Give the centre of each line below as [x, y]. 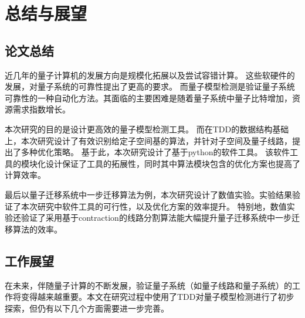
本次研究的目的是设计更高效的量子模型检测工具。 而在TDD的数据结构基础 [147, 129]
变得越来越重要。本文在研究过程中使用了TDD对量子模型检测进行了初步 [157, 297]
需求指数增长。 [41, 109]
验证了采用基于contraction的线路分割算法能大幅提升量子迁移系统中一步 [156, 218]
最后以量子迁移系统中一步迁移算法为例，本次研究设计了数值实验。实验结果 [148, 194]
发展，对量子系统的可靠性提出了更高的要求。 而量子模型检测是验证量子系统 [150, 86]
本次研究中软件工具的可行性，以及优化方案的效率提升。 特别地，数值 [154, 206]
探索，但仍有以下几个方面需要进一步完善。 [87, 308]
